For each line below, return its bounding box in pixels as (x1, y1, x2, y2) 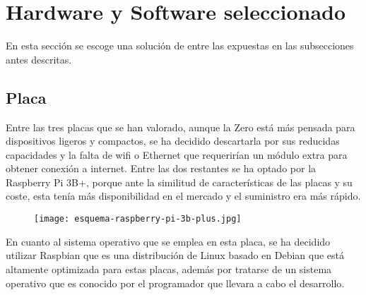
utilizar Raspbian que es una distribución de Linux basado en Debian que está (6, 248, 345, 263)
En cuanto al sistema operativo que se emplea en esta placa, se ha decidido (6, 234, 331, 248)
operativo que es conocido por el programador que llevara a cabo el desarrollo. (6, 275, 345, 290)
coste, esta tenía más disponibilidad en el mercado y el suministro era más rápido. (6, 188, 361, 203)
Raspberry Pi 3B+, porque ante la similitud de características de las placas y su (6, 174, 353, 189)
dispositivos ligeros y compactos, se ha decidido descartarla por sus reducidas (6, 133, 340, 148)
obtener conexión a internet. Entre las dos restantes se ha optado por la (6, 161, 317, 176)
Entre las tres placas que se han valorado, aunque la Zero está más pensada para (6, 119, 355, 134)
